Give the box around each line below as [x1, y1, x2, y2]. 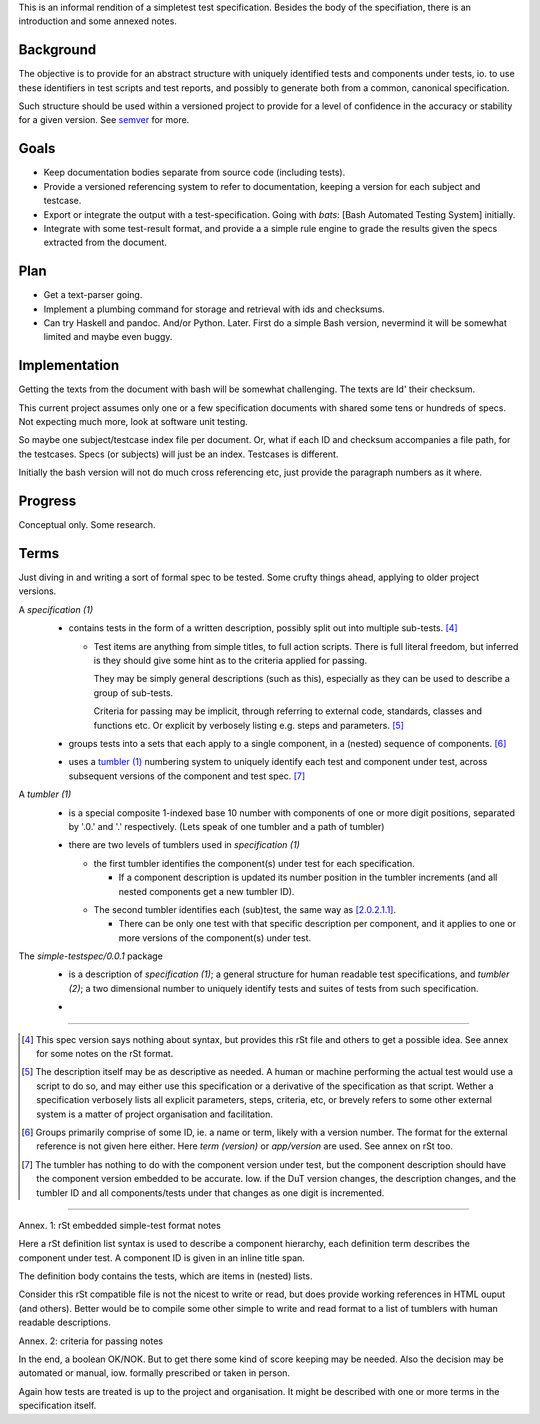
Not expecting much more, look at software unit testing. [18, 416, 249, 428]
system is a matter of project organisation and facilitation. [36, 1108, 274, 1120]
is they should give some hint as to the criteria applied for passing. [93, 655, 368, 667]
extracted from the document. [43, 236, 167, 249]
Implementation [18, 357, 120, 374]
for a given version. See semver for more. [18, 114, 190, 126]
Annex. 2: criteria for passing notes [18, 1335, 164, 1347]
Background [18, 41, 97, 59]
